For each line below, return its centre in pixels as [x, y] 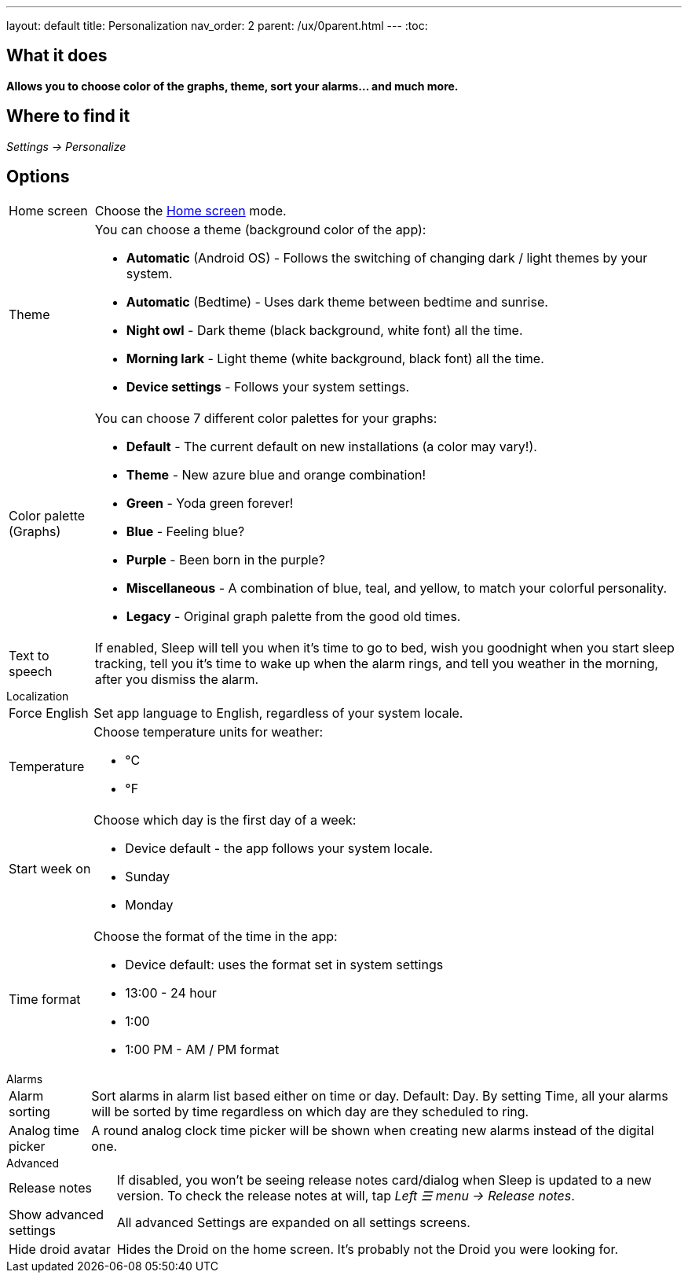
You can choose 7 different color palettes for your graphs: [266, 418]
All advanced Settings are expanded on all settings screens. [293, 1222]
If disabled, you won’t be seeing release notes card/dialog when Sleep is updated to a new [384, 1180]
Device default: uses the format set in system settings [284, 964]
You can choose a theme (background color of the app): [260, 229]
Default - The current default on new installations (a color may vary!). [331, 446]
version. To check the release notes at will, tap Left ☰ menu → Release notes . [346, 1195]
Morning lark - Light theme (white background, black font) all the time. [335, 358]
